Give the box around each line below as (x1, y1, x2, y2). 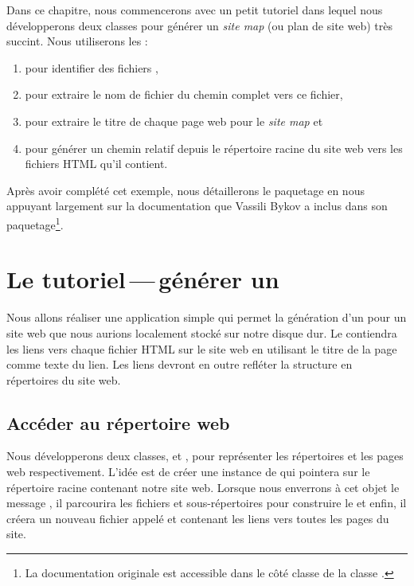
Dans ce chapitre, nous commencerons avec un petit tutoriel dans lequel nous (6, 2, 383, 18)
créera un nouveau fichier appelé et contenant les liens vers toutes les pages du (6, 510, 389, 526)
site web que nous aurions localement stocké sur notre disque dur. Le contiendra (6, 324, 397, 341)
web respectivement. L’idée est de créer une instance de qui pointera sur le (6, 463, 370, 480)
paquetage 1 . (6, 213, 64, 232)
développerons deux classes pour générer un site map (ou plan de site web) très (6, 17, 393, 33)
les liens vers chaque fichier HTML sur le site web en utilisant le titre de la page (6, 340, 397, 357)
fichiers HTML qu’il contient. (25, 155, 168, 172)
